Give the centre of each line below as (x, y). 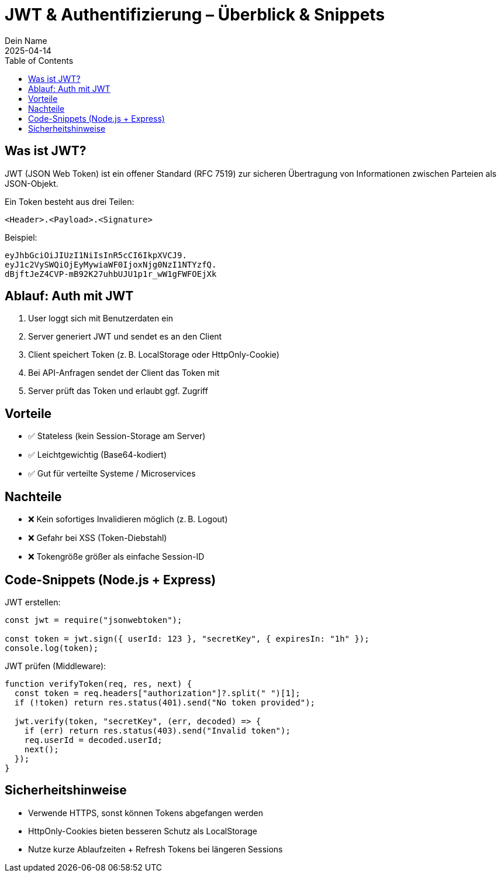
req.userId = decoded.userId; (93, 740)
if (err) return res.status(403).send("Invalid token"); (157, 730)
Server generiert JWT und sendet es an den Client (125, 337)
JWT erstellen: (33, 602)
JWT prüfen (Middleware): (56, 666)
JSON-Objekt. (32, 183)
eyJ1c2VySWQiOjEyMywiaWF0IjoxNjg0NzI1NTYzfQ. (111, 264)
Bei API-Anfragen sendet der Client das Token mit (124, 373)
